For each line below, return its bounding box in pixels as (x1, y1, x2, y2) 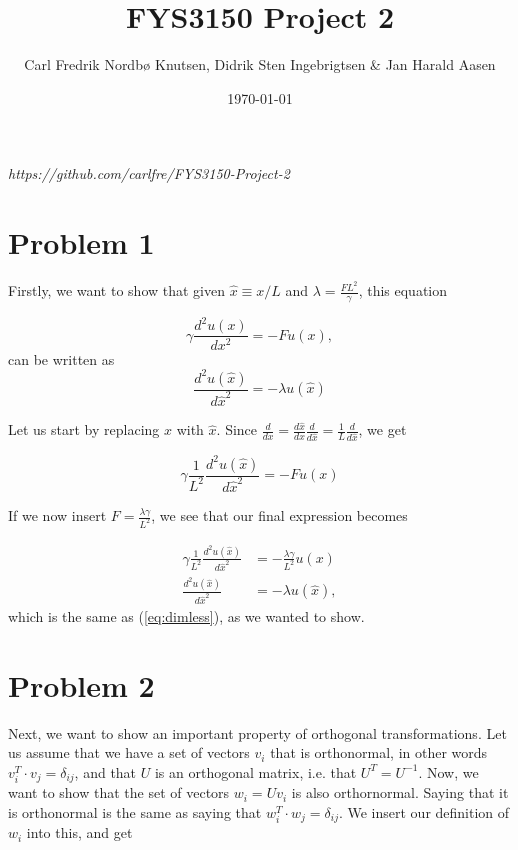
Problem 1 (8, 222, 155, 263)
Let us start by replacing (8, 419, 160, 440)
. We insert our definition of (338, 801, 510, 822)
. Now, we (418, 761, 479, 782)
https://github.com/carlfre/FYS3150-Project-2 (8, 163, 290, 184)
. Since (216, 419, 258, 440)
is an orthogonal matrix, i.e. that (154, 761, 357, 782)
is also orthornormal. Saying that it (291, 782, 509, 803)
